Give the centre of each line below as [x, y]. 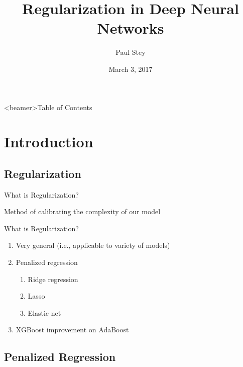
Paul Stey [131, 52]
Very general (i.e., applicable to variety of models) [93, 245]
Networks [131, 28]
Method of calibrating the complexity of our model [82, 211]
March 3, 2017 [131, 69]
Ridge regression [53, 279]
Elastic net [44, 312]
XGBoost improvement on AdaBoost [72, 330]
